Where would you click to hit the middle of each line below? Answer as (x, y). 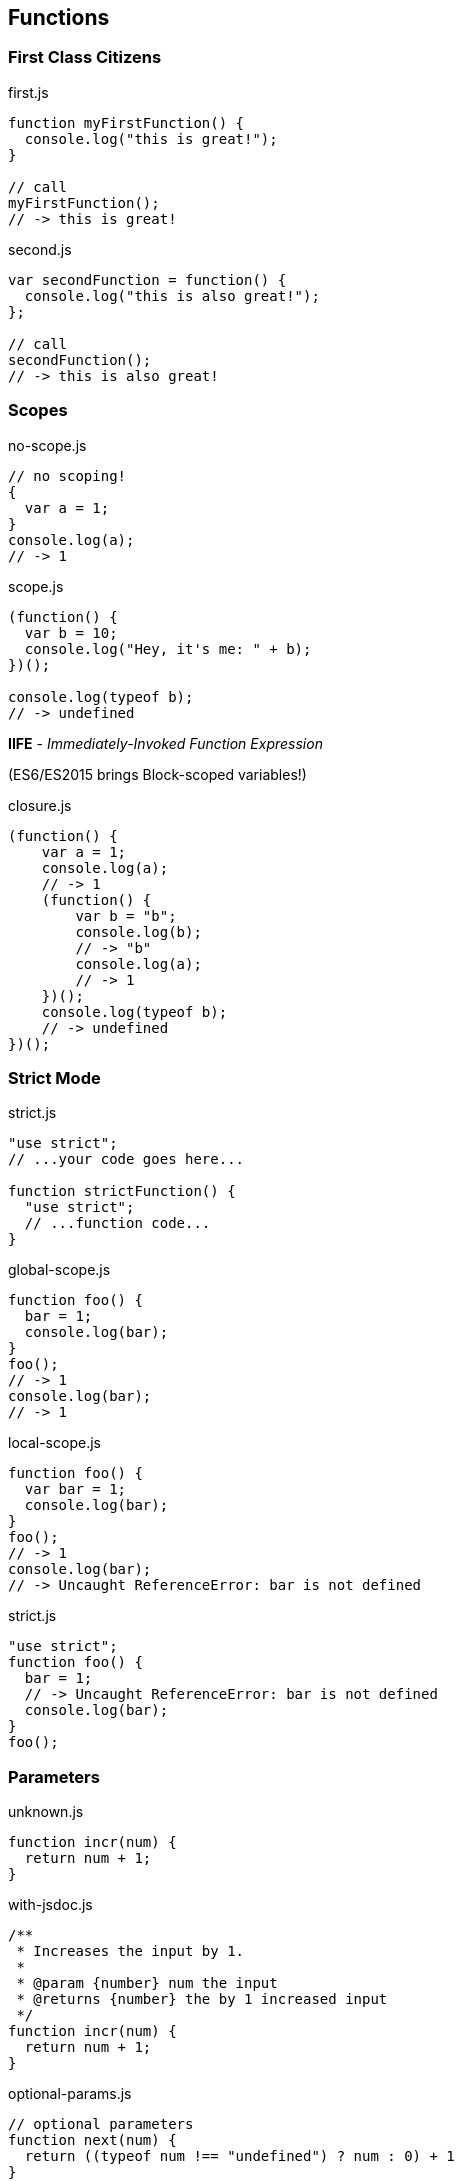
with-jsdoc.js (50, 1905)
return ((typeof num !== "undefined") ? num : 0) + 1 (239, 2156)
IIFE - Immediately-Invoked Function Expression (165, 743)
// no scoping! (67, 475)
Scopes (38, 410)
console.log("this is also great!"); (172, 295)
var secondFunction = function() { (147, 279)
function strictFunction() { (122, 1191)
